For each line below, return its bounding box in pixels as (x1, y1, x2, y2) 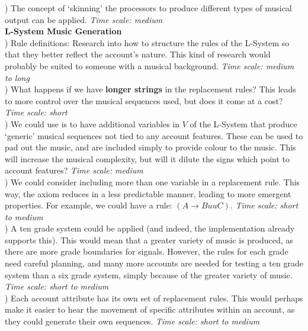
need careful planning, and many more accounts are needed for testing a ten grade (5, 257, 303, 269)
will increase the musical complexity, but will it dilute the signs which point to (5, 152, 290, 165)
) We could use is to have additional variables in (5, 117, 180, 130)
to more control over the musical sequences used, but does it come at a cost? (5, 94, 283, 107)
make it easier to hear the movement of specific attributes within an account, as (5, 303, 295, 316)
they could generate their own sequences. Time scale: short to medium (5, 315, 260, 327)
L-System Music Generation (5, 25, 122, 37)
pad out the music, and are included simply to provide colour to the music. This (5, 141, 296, 153)
